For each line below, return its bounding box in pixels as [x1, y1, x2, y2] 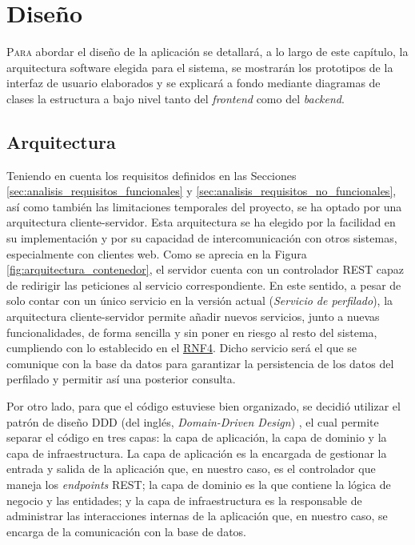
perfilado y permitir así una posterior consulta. [6, 371, 236, 387]
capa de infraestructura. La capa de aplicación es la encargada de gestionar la [6, 444, 387, 461]
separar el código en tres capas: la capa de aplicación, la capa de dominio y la [6, 429, 387, 446]
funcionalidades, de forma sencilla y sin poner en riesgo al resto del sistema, [6, 323, 377, 340]
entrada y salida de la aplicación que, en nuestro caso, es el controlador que [6, 460, 376, 477]
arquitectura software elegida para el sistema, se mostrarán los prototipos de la [6, 58, 393, 75]
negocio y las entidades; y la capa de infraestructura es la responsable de [6, 491, 362, 508]
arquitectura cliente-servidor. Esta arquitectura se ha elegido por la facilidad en [6, 214, 396, 230]
